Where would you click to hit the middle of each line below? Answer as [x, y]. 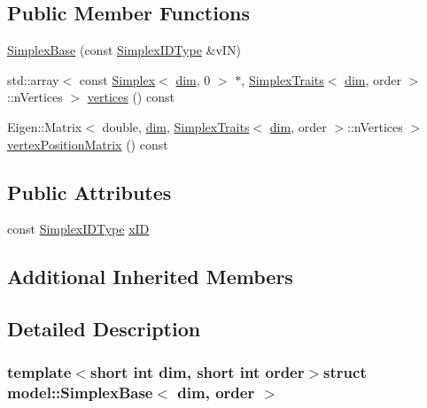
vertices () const [131, 97]
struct [345, 372]
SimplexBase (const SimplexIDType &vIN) [124, 50]
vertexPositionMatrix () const [88, 144]
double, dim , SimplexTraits [176, 126]
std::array [33, 79]
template [39, 372]
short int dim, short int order [197, 372]
